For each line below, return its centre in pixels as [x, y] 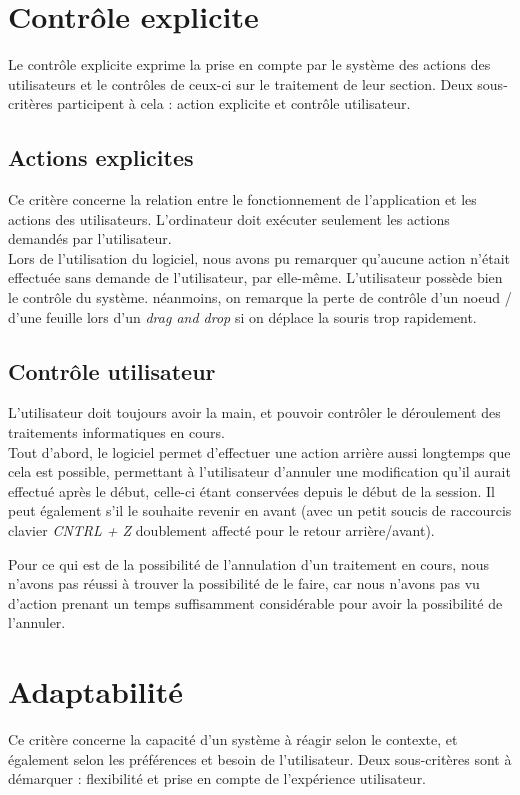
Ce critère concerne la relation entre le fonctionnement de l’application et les [242, 199]
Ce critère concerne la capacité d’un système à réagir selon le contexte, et [233, 739]
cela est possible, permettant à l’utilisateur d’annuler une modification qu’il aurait [259, 471]
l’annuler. [37, 622]
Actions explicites [101, 157]
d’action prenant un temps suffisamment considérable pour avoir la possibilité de [255, 602]
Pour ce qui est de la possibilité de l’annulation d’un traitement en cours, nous [248, 563]
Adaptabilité [96, 691]
